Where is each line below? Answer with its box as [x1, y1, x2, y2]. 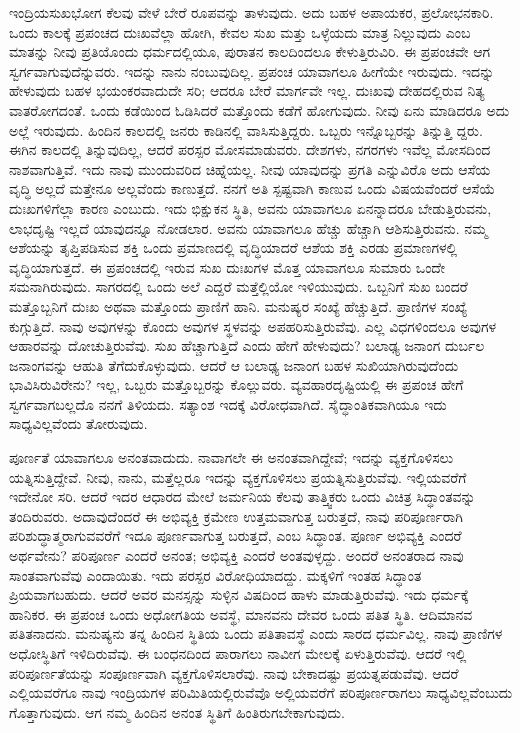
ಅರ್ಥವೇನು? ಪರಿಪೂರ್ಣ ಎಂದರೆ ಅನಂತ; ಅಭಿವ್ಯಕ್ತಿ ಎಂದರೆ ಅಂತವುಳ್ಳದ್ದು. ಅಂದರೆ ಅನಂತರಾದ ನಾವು [9, 545, 464, 566]
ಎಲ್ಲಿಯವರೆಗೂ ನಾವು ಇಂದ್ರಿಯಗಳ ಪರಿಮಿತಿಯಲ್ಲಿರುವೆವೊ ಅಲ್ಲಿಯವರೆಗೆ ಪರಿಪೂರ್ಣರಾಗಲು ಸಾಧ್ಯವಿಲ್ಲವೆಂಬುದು [9, 682, 513, 703]
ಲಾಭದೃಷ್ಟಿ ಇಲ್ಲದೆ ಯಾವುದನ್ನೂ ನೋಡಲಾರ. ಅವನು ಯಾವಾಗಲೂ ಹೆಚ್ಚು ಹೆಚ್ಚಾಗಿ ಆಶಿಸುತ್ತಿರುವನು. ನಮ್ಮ [9, 217, 488, 238]
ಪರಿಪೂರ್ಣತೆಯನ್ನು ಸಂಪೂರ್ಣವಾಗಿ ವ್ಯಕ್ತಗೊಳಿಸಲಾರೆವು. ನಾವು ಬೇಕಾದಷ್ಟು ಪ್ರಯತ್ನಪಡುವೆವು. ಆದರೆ [9, 662, 459, 683]
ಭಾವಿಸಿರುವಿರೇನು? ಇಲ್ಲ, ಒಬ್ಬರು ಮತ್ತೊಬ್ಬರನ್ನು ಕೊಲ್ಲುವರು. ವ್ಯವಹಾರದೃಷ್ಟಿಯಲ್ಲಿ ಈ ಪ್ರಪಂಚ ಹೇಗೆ [9, 374, 464, 395]
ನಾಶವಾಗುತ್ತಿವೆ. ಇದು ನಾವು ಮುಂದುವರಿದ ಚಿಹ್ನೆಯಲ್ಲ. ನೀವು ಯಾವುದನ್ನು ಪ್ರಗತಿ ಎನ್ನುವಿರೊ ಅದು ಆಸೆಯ [9, 158, 491, 179]
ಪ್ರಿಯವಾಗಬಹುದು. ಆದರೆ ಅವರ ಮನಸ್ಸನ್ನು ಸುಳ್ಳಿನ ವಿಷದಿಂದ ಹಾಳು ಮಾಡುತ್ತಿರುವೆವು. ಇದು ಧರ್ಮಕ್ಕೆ [9, 584, 469, 605]
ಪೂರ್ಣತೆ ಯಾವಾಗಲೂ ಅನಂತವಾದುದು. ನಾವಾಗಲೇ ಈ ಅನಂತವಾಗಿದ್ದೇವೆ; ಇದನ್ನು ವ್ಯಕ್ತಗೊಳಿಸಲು [9, 447, 454, 468]
